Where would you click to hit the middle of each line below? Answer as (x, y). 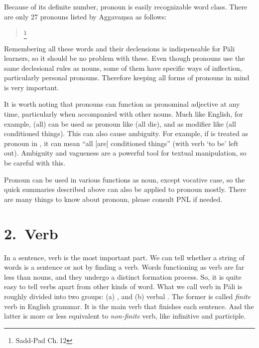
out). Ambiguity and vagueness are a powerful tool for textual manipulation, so (125, 153)
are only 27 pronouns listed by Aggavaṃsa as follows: (85, 16)
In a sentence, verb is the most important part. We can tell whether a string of (125, 257)
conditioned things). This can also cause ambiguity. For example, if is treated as (126, 133)
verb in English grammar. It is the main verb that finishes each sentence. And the (129, 306)
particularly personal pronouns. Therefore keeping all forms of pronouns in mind (127, 78)
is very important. (32, 87)
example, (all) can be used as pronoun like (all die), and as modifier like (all (120, 123)
